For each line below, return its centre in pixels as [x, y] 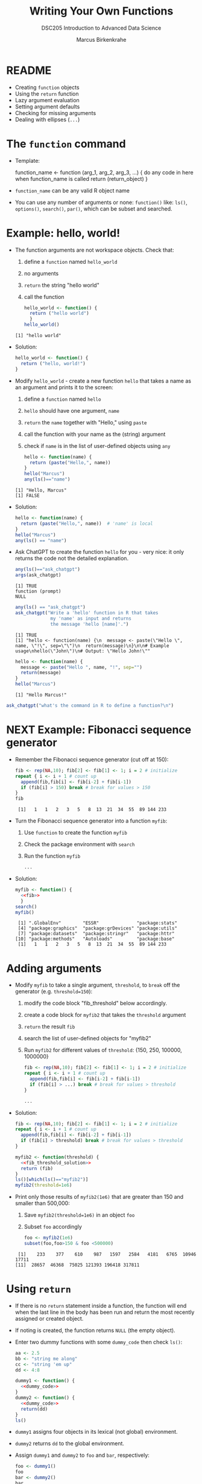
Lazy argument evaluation [47, 100]
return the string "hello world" [62, 285]
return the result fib [49, 1026]
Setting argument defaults [47, 107]
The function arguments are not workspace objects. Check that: [94, 250]
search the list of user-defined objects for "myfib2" [88, 1039]
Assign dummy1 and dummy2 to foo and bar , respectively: [82, 1455]
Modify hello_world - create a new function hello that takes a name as [103, 381]
